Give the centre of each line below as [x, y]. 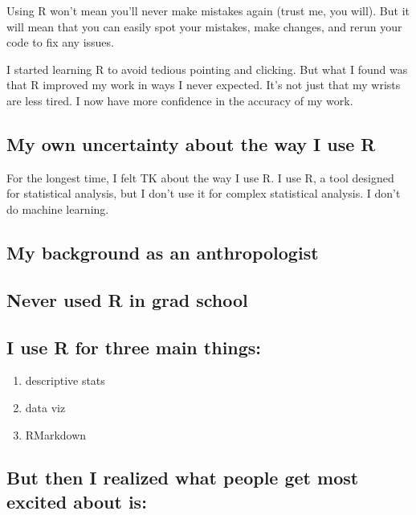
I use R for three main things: [134, 347]
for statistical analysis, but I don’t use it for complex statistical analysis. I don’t [204, 193]
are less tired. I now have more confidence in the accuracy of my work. [180, 100]
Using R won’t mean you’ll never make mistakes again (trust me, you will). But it [208, 10]
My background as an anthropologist [163, 252]
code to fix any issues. [60, 42]
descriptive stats [65, 380]
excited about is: [77, 501]
